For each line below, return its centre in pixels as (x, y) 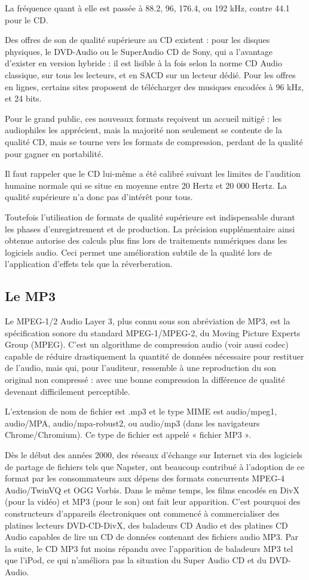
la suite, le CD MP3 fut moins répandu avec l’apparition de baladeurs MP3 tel (149, 548)
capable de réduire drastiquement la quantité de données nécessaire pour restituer (154, 356)
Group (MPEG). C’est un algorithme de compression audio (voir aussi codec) (147, 344)
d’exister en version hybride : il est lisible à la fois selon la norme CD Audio (143, 63)
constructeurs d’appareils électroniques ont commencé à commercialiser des (142, 513)
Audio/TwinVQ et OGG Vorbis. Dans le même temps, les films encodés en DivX (152, 490)
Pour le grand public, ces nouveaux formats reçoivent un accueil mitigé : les (143, 118)
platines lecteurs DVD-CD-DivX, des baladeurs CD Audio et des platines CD (146, 525)
